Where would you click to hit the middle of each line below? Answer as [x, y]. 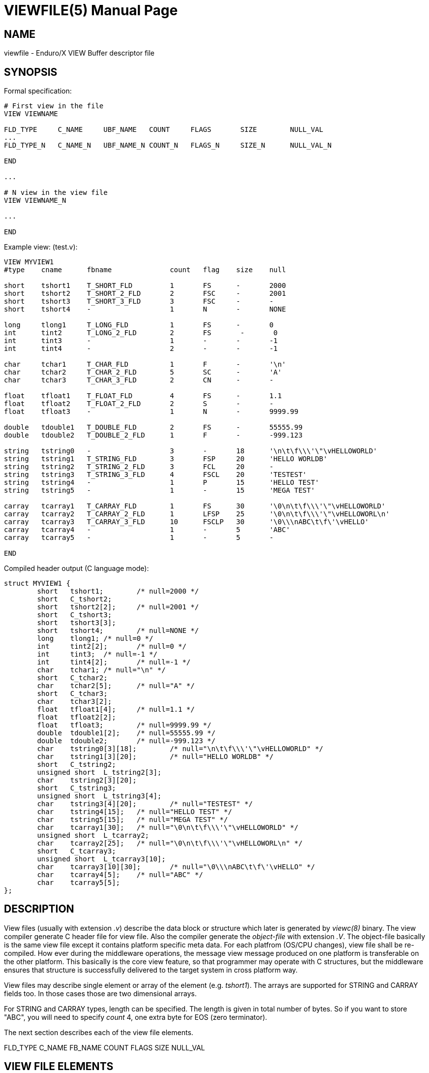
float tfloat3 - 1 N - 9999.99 [151, 412]
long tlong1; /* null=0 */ [95, 639]
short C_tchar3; [72, 694]
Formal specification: [38, 91]
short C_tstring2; [77, 765]
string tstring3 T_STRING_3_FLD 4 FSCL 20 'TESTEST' [155, 475]
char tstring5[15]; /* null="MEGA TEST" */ [133, 820]
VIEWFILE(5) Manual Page [91, 10]
